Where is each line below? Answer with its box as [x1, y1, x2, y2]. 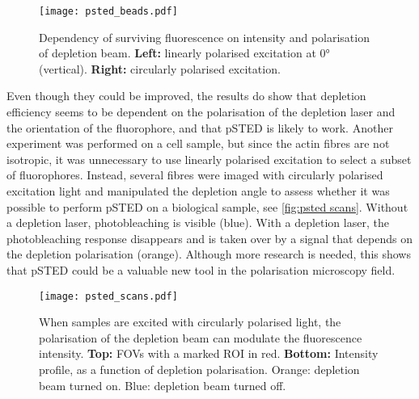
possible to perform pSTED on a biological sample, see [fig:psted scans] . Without [6, 198, 408, 215]
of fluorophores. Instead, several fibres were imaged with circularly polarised [6, 166, 383, 183]
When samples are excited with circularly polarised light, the [39, 313, 341, 330]
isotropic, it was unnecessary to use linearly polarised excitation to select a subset [6, 150, 412, 167]
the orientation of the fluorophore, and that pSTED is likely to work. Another [6, 119, 393, 136]
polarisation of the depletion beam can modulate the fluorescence [39, 329, 362, 346]
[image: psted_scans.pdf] [39, 290, 178, 302]
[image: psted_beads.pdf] [39, 6, 178, 17]
